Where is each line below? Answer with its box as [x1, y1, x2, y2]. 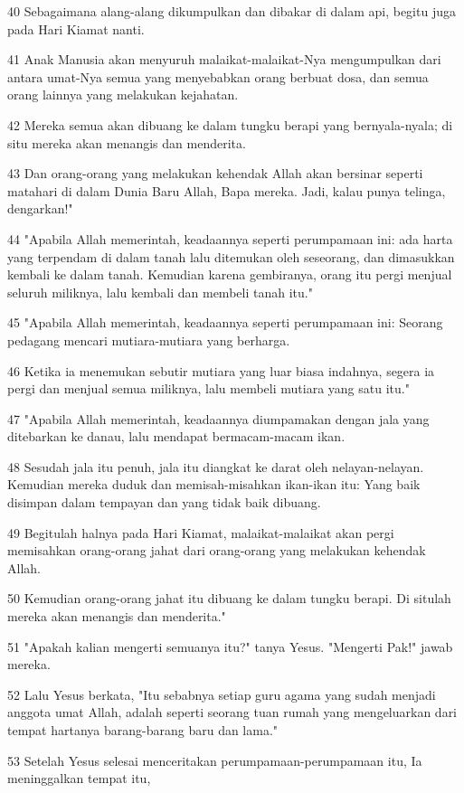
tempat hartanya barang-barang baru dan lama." [7, 721, 279, 739]
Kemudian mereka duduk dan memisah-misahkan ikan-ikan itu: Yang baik [7, 475, 421, 494]
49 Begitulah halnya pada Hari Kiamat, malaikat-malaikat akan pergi [7, 523, 394, 542]
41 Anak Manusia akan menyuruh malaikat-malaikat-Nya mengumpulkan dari [7, 50, 441, 69]
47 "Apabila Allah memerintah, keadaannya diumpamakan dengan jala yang [7, 409, 430, 428]
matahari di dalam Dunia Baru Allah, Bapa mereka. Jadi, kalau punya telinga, [7, 181, 446, 200]
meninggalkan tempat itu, [7, 769, 151, 788]
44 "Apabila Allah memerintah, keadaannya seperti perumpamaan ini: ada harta [7, 229, 453, 248]
